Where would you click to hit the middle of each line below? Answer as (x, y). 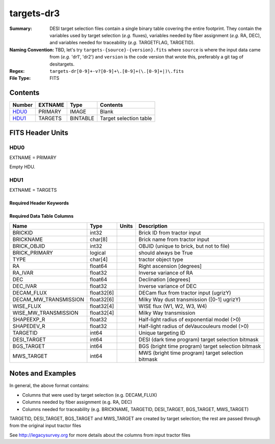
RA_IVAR (23, 273)
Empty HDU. (22, 167)
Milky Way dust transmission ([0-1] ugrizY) (189, 299)
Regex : (17, 71)
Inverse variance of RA (166, 273)
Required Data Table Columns (42, 216)
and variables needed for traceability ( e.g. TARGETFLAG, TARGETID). (122, 43)
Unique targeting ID (162, 333)
